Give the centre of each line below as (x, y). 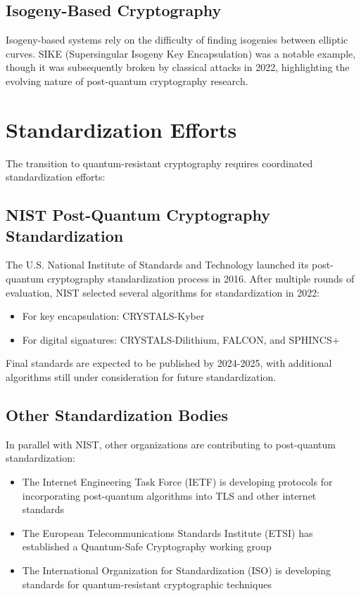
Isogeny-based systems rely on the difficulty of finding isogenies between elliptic (177, 40)
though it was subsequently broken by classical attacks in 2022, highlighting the (178, 67)
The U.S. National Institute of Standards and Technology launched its (157, 265)
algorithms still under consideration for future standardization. (141, 377)
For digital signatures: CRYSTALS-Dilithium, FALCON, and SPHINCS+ (181, 339)
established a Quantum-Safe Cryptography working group (147, 546)
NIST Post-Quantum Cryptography (138, 215)
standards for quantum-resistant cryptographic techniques (147, 584)
